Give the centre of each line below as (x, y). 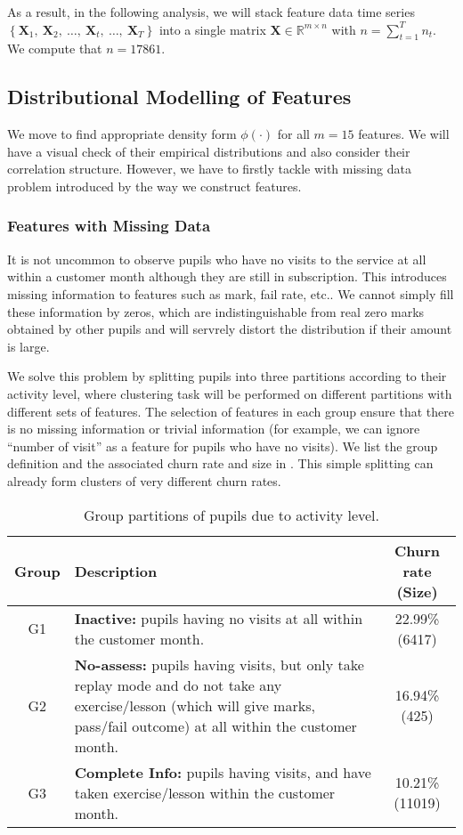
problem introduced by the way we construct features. (154, 186)
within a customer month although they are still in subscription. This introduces (227, 276)
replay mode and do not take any (178, 685)
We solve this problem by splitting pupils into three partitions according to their (227, 376)
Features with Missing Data (109, 226)
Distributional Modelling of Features (179, 97)
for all (293, 134)
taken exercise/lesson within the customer (205, 792)
